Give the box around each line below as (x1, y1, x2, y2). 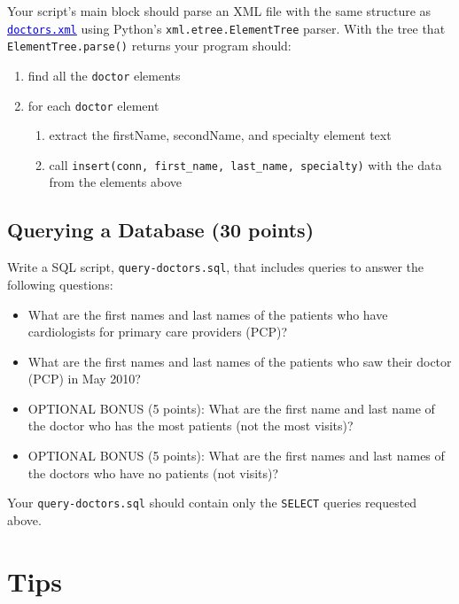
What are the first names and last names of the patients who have (27, 305, 388, 323)
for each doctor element (27, 96, 159, 114)
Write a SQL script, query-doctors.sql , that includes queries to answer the (7, 258, 424, 276)
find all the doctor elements (27, 66, 181, 84)
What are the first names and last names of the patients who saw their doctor (27, 352, 452, 370)
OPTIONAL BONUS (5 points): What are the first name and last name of (27, 399, 435, 417)
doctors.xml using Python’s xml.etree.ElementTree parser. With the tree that (7, 19, 446, 37)
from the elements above (49, 173, 183, 191)
